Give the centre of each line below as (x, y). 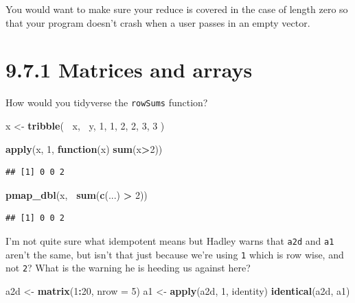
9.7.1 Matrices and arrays (129, 70)
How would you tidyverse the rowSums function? (107, 102)
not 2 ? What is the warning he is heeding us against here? (128, 268)
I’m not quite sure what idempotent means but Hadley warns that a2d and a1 (170, 240)
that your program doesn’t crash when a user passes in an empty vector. (158, 22)
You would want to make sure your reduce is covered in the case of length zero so (177, 9)
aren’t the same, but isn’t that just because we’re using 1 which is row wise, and (175, 254)
